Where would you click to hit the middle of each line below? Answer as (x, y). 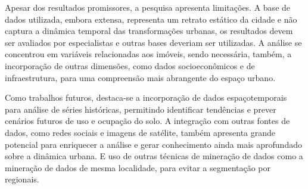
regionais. (22, 179)
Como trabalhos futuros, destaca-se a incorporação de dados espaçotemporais (146, 97)
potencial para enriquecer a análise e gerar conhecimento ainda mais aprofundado (153, 144)
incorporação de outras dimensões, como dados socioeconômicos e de (130, 65)
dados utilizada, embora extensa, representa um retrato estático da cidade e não (151, 19)
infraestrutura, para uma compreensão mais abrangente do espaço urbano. (140, 77)
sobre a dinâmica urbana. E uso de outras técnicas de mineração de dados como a (154, 156)
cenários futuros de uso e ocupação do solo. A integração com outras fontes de (147, 121)
